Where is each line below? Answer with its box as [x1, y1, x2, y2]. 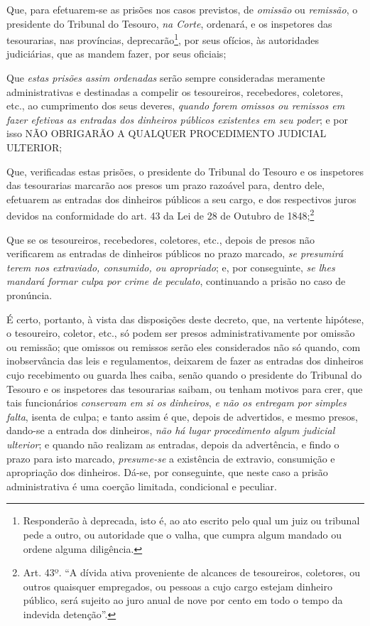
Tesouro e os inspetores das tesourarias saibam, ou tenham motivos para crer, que [6, 381, 363, 396]
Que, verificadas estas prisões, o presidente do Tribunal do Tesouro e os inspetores [6, 163, 364, 178]
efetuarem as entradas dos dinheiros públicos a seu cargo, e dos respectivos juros [6, 191, 357, 206]
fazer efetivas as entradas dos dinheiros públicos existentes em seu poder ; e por [6, 112, 349, 126]
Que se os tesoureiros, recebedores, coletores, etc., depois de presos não [6, 232, 315, 247]
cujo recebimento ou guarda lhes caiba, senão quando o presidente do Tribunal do [6, 367, 362, 382]
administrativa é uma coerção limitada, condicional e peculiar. [6, 478, 277, 493]
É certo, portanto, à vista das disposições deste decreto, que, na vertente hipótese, [6, 311, 364, 326]
